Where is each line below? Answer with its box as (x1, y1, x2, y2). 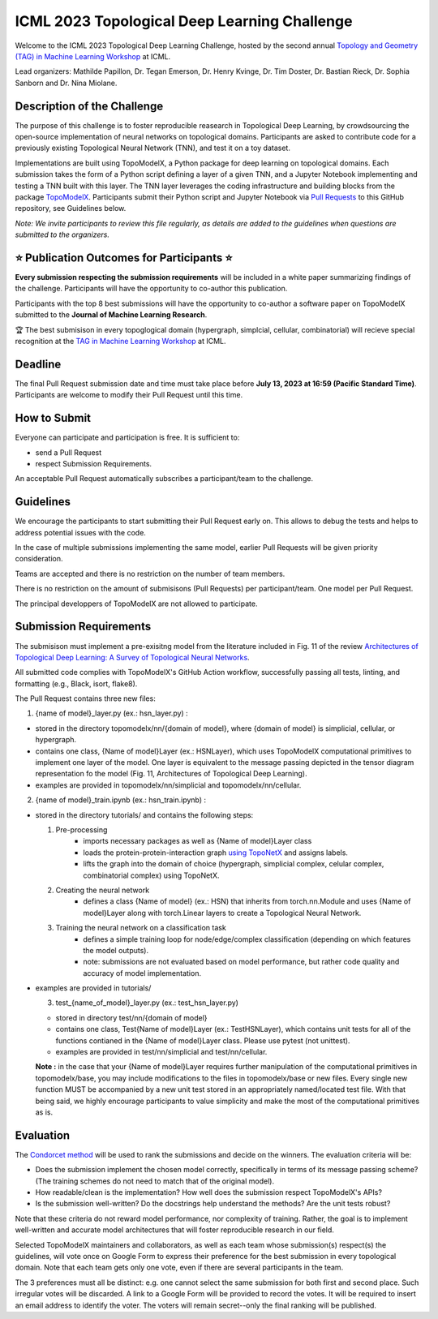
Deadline (15, 357, 62, 371)
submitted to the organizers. (15, 230, 109, 239)
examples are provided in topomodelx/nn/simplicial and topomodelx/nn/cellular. (35, 780, 302, 790)
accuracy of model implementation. (83, 968, 202, 977)
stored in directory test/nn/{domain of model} (55, 1012, 208, 1022)
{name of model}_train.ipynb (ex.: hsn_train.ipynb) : (35, 795, 207, 805)
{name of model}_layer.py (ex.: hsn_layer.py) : (35, 708, 188, 718)
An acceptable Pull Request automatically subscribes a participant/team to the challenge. (15, 474, 314, 483)
